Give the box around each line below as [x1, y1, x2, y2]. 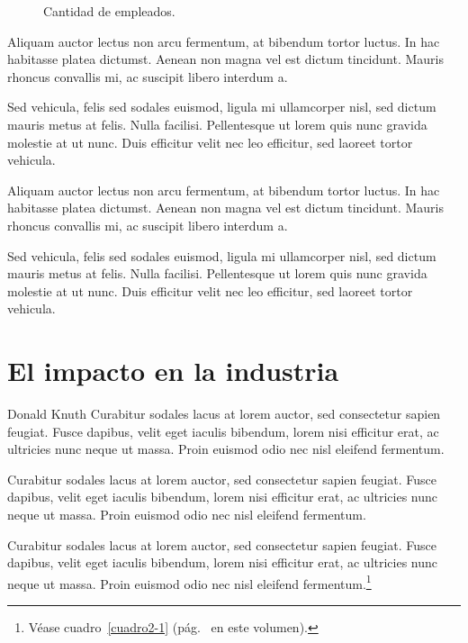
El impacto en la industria [7, 352, 339, 389]
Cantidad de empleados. [43, 2, 175, 20]
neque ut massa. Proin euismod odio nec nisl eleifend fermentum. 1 [7, 571, 372, 593]
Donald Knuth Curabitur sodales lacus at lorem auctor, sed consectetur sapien [7, 404, 441, 423]
